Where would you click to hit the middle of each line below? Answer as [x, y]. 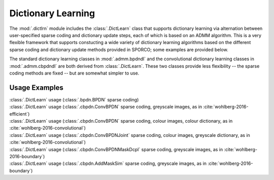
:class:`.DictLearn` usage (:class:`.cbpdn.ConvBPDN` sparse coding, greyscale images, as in [106, 107]
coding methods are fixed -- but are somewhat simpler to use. [74, 73]
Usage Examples [36, 87]
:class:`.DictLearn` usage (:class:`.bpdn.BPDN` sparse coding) [74, 99]
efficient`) [20, 114]
